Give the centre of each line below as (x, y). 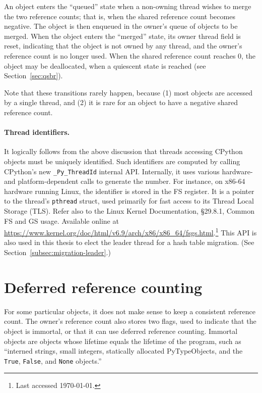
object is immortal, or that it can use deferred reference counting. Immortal (121, 331)
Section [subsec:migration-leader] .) (57, 252)
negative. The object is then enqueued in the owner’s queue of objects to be (121, 26)
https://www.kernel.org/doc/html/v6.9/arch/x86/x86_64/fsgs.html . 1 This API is (130, 232)
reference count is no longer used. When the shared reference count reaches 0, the (130, 55)
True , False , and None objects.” (53, 360)
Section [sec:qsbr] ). (34, 76)
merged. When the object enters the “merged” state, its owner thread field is (122, 36)
